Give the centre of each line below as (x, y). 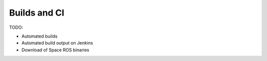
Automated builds (40, 36)
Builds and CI (37, 13)
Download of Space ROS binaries (55, 50)
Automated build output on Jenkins (57, 43)
